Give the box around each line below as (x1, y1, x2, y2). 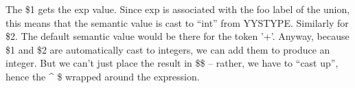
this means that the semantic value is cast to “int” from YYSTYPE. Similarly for (5, 15, 349, 30)
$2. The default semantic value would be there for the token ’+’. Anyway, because (5, 29, 350, 43)
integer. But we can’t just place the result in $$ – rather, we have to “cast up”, (5, 56, 339, 70)
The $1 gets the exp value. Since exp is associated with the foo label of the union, (5, 2, 350, 16)
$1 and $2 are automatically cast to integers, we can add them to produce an (5, 42, 330, 56)
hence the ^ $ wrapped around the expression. (5, 69, 200, 83)
